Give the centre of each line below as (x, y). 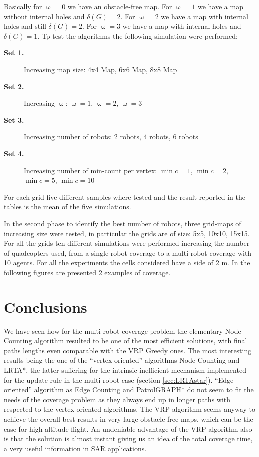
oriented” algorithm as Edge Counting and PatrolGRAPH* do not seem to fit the (129, 390)
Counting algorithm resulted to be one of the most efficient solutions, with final (126, 341)
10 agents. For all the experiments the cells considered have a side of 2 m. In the (127, 263)
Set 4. (14, 153)
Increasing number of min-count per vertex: (91, 170)
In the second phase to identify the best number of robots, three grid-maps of (123, 223)
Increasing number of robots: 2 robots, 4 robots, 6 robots (111, 137)
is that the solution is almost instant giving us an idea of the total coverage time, (128, 439)
